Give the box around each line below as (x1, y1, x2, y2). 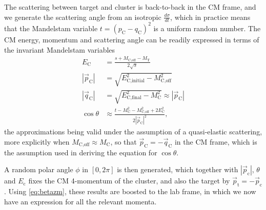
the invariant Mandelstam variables (4, 44, 115, 55)
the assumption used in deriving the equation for (4, 147, 157, 157)
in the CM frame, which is (174, 136, 257, 147)
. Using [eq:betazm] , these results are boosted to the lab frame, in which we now (4, 185, 256, 196)
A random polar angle (4, 164, 73, 175)
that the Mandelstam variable (4, 22, 98, 33)
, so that (110, 136, 137, 147)
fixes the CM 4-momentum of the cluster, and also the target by (28, 175, 230, 186)
